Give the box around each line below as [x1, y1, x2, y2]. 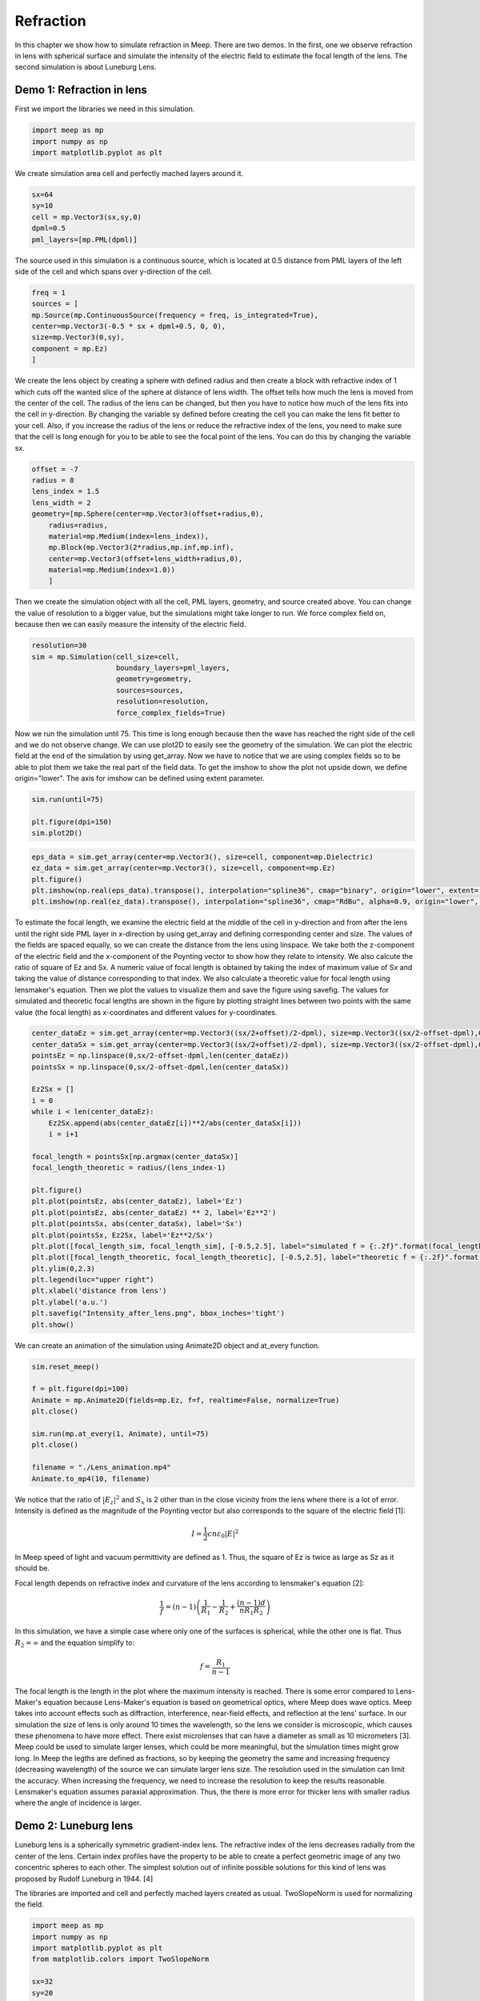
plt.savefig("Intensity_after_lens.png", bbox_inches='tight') [31, 1309, 286, 1318]
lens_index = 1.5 [31, 487, 100, 496]
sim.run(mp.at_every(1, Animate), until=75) [31, 1429, 210, 1438]
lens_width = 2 [31, 498, 91, 507]
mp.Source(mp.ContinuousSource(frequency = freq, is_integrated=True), [31, 311, 319, 319]
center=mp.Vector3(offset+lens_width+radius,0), [48, 554, 243, 563]
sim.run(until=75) [31, 795, 104, 804]
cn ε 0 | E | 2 [207, 1527, 239, 1540]
